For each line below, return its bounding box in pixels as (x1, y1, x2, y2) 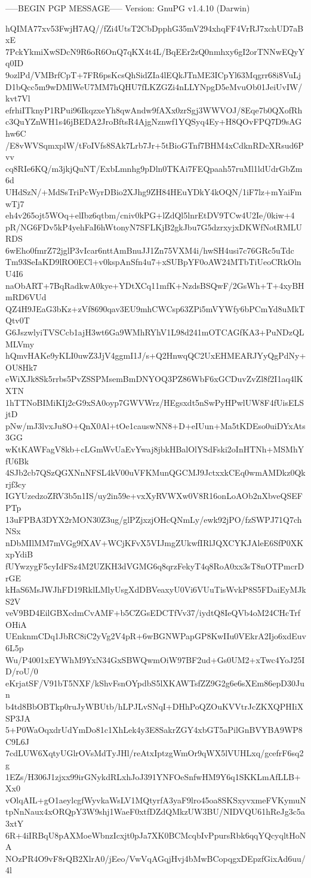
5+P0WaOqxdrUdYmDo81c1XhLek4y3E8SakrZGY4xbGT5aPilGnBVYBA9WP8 (5, 723, 303, 736)
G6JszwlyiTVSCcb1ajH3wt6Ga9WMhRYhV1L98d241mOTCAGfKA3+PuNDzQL (5, 326, 304, 338)
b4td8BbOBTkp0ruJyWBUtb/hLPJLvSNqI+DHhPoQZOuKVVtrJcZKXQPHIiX (5, 700, 304, 713)
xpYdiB (5, 548, 33, 560)
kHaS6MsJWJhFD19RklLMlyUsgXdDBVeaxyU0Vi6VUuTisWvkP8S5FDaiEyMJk (5, 583, 306, 596)
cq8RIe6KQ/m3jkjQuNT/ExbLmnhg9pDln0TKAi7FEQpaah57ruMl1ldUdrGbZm (5, 162, 303, 174)
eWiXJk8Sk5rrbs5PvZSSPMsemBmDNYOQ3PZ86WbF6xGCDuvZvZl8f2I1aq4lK (5, 372, 303, 385)
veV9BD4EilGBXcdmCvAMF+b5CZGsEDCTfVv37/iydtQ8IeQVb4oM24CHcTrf (5, 606, 301, 619)
